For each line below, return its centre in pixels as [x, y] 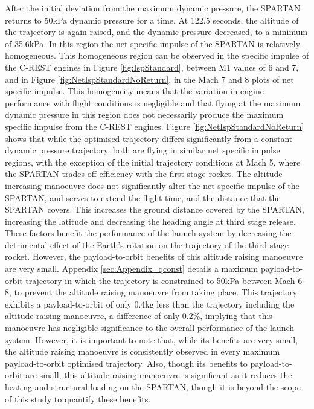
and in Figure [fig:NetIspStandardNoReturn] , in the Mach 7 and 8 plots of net [149, 79]
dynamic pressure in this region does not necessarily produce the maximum [144, 114]
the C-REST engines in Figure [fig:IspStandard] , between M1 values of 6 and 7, [152, 67]
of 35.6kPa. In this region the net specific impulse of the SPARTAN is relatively [153, 43]
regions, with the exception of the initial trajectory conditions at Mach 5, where [153, 162]
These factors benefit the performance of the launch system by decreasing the [148, 233]
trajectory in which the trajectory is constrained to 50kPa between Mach [160, 280]
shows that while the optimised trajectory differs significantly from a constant [149, 138]
